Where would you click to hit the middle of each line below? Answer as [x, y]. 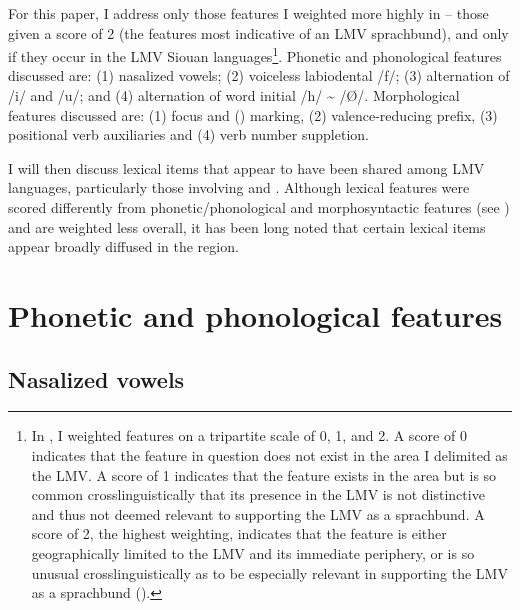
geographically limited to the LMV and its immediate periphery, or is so [253, 552]
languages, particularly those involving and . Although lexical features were [239, 187]
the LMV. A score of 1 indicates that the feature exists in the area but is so [264, 474]
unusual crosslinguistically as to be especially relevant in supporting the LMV [269, 572]
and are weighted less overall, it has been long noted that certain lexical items [247, 226]
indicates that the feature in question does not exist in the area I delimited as [269, 454]
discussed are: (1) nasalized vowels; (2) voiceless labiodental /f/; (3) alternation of [259, 75]
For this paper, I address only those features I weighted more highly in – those [248, 13]
